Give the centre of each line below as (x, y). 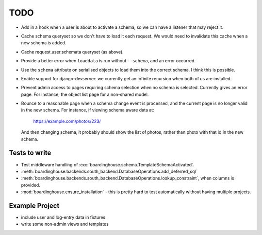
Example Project (34, 206)
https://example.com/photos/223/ (67, 121)
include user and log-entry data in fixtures (63, 217)
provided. (31, 185)
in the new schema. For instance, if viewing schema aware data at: (88, 110)
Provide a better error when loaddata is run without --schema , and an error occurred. (108, 61)
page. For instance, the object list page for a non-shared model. (85, 94)
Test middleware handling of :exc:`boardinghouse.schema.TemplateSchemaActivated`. (108, 164)
